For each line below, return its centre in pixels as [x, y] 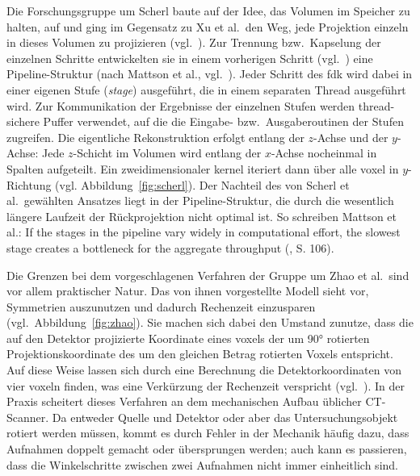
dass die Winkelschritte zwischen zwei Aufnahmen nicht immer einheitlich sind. [202, 464]
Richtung [29, 184]
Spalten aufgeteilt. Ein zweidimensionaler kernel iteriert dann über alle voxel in [203, 168]
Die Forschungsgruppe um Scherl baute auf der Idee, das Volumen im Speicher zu [208, 10]
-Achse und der [351, 137]
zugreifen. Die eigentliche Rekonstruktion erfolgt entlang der [155, 137]
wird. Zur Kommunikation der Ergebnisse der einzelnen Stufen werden [181, 105]
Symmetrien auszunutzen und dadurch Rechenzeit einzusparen [161, 306]
